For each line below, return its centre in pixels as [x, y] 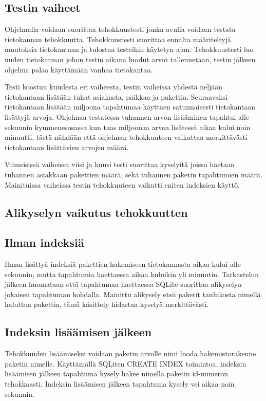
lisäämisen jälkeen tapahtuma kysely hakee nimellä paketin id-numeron [117, 373]
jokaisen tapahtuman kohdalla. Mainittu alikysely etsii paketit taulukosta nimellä [133, 294]
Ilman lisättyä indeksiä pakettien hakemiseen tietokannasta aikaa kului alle [123, 264]
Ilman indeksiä [44, 242]
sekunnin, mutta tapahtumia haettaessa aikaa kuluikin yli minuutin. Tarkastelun [132, 274]
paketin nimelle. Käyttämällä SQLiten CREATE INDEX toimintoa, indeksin [126, 363]
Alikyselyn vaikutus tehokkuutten [96, 212]
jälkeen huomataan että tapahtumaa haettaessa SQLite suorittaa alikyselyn [123, 284]
